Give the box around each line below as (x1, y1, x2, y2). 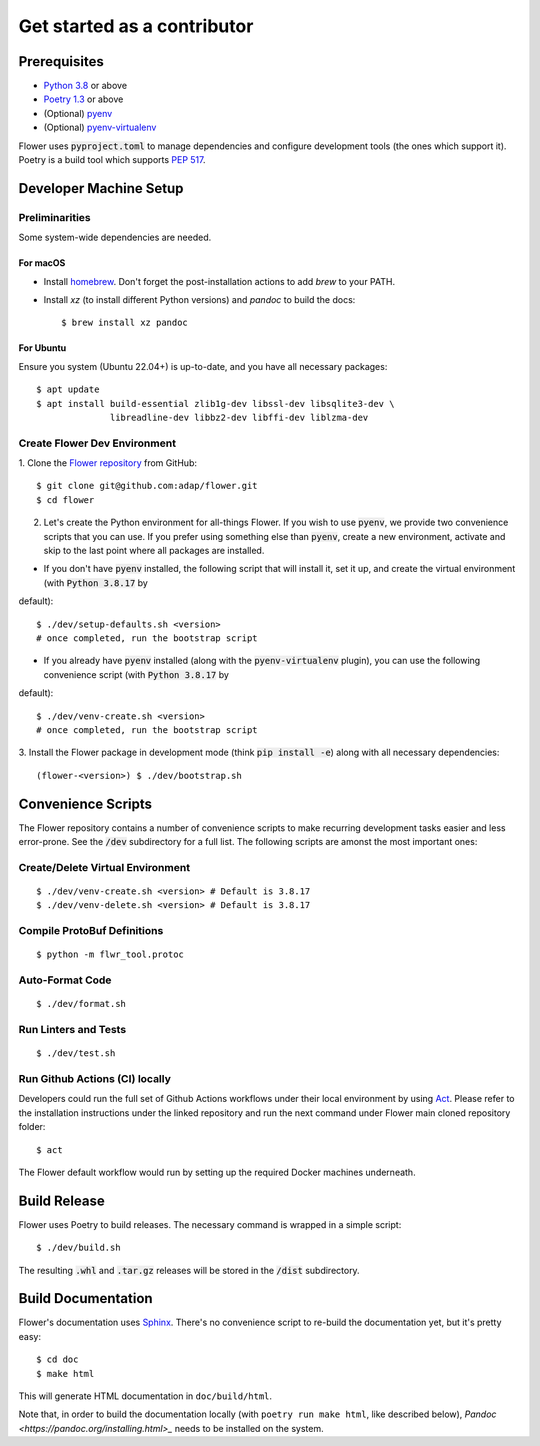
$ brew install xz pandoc (61, 317, 189, 329)
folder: (18, 1121, 46, 1133)
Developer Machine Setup (18, 180, 184, 197)
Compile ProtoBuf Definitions (18, 924, 164, 938)
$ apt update (36, 384, 100, 395)
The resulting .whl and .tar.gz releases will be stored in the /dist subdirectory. (18, 1264, 360, 1276)
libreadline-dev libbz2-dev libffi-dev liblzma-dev (110, 411, 369, 423)
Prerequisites (18, 53, 104, 70)
